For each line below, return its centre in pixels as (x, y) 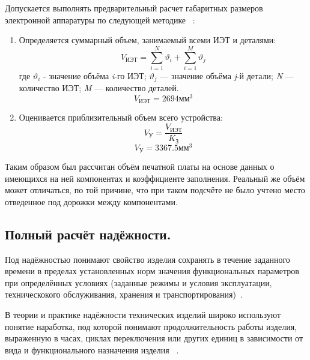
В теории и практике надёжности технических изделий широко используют (143, 315)
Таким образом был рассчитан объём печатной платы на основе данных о (140, 166)
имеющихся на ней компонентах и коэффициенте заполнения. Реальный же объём (155, 178)
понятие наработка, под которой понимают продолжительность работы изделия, (151, 326)
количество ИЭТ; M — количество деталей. (99, 88)
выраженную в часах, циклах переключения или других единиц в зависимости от (154, 338)
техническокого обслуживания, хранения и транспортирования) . (124, 294)
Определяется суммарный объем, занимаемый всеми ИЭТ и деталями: (147, 40)
